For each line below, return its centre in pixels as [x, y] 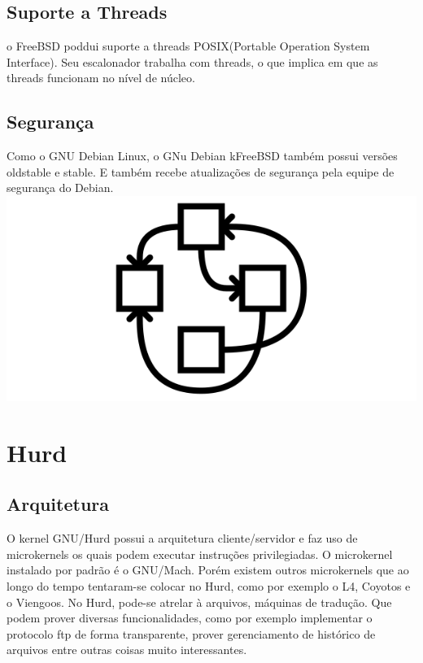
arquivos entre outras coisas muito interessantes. [127, 650]
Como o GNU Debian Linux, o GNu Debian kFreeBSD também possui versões [202, 156]
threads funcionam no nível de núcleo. [101, 78]
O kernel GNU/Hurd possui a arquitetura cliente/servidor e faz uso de [182, 538]
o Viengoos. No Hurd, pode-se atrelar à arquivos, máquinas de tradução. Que [199, 602]
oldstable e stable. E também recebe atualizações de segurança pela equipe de [201, 171]
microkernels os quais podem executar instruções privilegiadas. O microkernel [200, 554]
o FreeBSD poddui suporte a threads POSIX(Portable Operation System [188, 46]
